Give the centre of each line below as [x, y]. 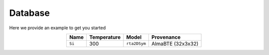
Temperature [105, 37]
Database [29, 13]
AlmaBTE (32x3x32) [175, 44]
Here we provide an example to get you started [58, 28]
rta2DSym [136, 44]
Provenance [166, 37]
